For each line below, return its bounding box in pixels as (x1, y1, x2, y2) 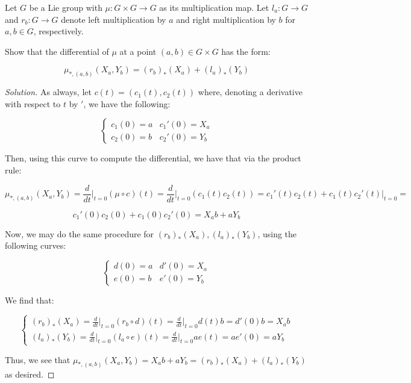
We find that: (5, 293, 54, 306)
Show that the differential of (5, 45, 109, 57)
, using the (257, 227, 297, 240)
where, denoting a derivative (198, 86, 303, 98)
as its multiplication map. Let (159, 1, 269, 13)
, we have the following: (83, 97, 171, 110)
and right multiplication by (176, 13, 276, 25)
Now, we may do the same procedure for (5, 227, 154, 240)
